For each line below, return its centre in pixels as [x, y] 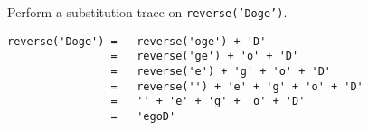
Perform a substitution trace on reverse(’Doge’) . [147, 12]
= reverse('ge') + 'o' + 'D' [205, 56]
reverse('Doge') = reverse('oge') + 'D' [137, 41]
